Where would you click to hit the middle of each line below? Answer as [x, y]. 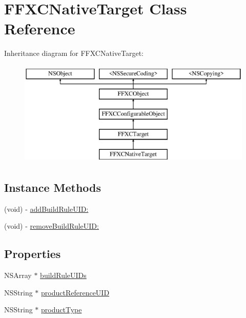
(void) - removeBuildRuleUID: [52, 226]
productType [61, 310]
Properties [33, 254]
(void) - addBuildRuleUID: [46, 208]
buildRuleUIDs [63, 275]
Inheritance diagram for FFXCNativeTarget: [74, 53]
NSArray [18, 275]
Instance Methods [53, 187]
